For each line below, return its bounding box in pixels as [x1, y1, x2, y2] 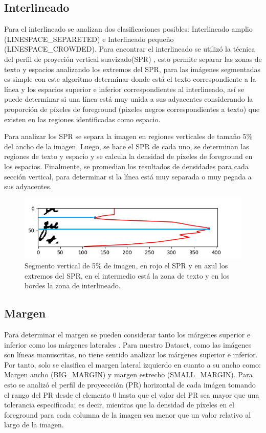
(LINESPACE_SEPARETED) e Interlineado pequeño [4, 33, 174, 44]
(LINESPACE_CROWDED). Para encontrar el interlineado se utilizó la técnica [4, 43, 255, 54]
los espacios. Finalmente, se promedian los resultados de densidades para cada [4, 161, 249, 171]
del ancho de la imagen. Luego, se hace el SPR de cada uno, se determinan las [4, 141, 249, 151]
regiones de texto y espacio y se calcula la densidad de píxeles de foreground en [4, 151, 253, 162]
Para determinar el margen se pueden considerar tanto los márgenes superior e [4, 329, 251, 340]
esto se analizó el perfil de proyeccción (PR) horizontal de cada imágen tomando [4, 379, 256, 390]
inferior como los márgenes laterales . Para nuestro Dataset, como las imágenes [4, 339, 252, 350]
